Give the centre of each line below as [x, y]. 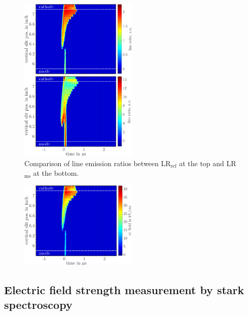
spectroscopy [38, 304]
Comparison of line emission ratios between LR [98, 163]
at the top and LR [208, 163]
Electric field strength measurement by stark [124, 289]
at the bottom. [56, 173]
